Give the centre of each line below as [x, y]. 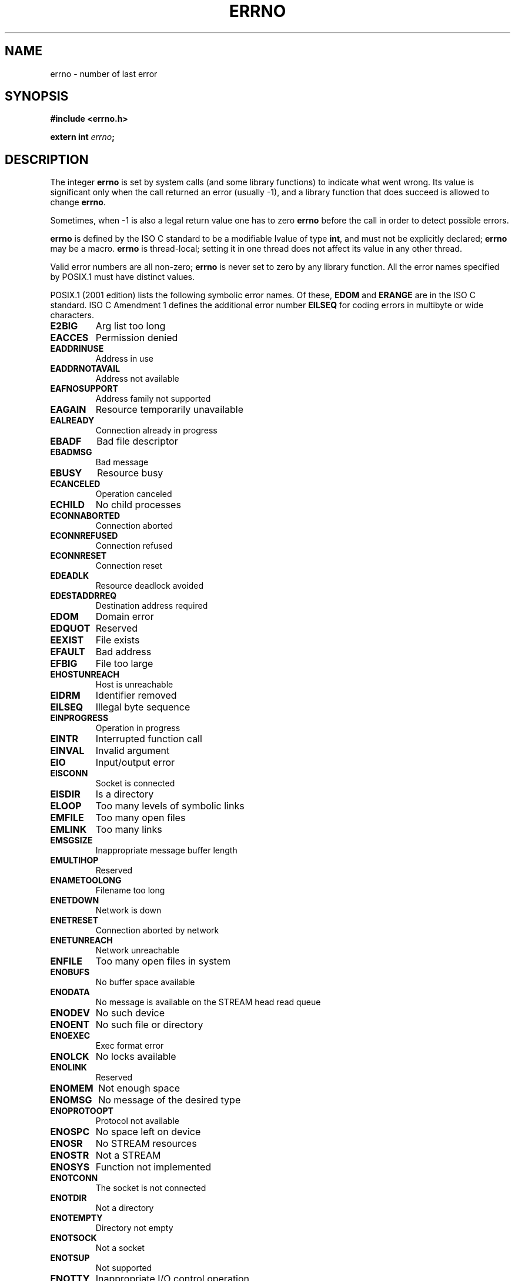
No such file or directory [149, 1025]
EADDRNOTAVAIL [85, 369]
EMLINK [68, 830]
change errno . [78, 202]
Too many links [129, 830]
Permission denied [137, 338]
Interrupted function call [149, 739]
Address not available [137, 379]
